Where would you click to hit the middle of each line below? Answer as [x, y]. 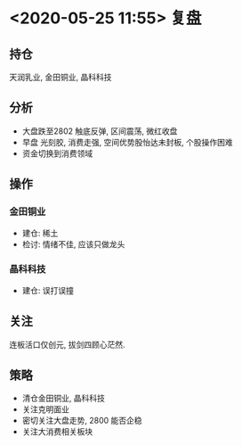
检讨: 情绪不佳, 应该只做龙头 [73, 244]
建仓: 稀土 [40, 233]
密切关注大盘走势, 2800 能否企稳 [82, 421]
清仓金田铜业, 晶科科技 [63, 399]
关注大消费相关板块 [57, 432]
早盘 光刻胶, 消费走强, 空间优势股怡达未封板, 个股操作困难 [127, 142]
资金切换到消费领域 [57, 153]
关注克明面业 [45, 409]
